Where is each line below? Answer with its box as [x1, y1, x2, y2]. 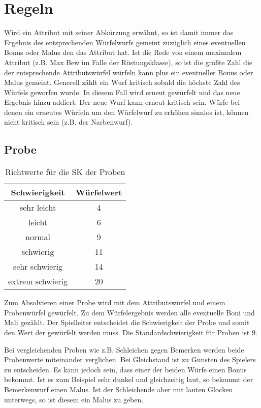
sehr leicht [19, 201, 56, 214]
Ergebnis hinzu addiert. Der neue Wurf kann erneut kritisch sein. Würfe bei [4, 97, 240, 107]
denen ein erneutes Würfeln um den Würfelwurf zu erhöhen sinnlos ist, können [4, 106, 249, 117]
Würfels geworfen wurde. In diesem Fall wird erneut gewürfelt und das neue [4, 86, 240, 97]
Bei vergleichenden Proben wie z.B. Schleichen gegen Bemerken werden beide [4, 344, 244, 355]
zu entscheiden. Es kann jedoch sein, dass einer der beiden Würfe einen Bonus [4, 364, 247, 374]
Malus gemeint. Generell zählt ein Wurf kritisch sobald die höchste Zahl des [4, 77, 240, 88]
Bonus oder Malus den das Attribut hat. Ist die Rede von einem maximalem [4, 47, 242, 57]
